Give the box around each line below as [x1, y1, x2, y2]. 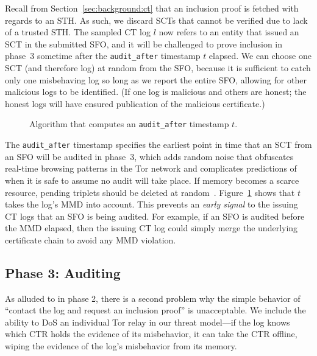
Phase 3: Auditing [5, 263, 121, 282]
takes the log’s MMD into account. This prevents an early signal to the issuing [5, 198, 298, 211]
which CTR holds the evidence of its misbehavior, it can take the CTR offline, [5, 327, 297, 340]
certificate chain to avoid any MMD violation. [5, 233, 176, 246]
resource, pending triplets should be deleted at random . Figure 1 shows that [5, 186, 295, 198]
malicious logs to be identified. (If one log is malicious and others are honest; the [5, 85, 307, 98]
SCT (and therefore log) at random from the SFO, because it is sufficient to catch [5, 61, 311, 74]
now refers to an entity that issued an [158, 26, 299, 38]
